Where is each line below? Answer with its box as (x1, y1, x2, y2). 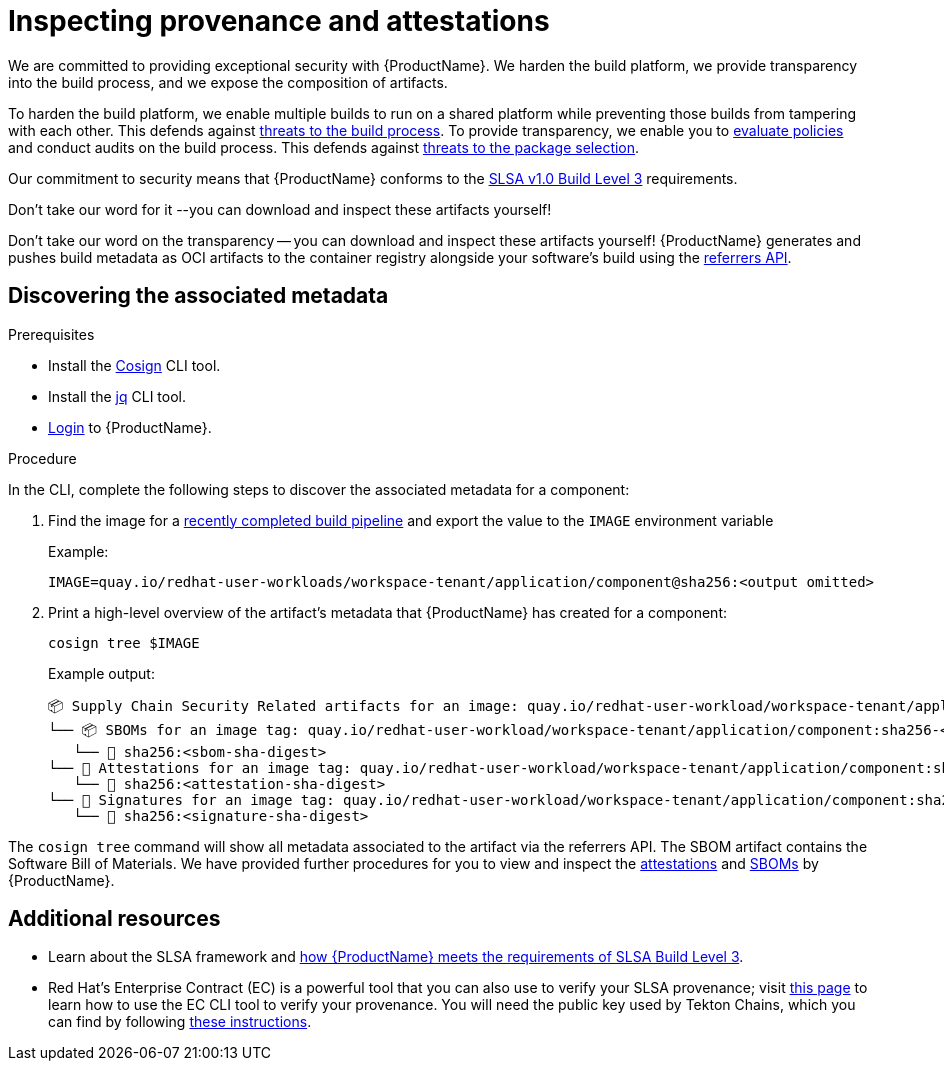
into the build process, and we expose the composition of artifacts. (8, 73, 448, 91)
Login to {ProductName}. (48, 418, 212, 436)
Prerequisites (8, 325, 95, 343)
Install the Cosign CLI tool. (48, 356, 221, 374)
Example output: (48, 664, 155, 682)
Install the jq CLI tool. (48, 387, 187, 405)
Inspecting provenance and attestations (8, 4, 550, 38)
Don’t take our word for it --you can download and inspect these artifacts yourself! (8, 200, 552, 218)
